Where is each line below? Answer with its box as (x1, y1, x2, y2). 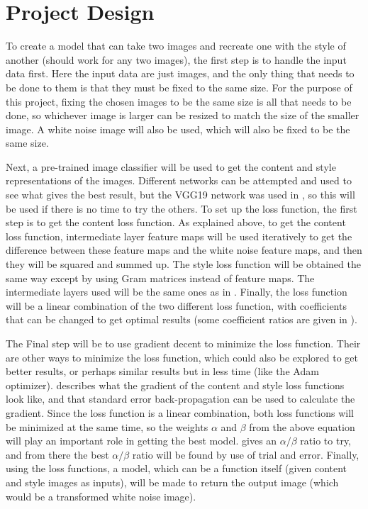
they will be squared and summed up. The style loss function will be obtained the (6, 257, 361, 272)
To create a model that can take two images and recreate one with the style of (6, 38, 346, 53)
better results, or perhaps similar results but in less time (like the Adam (6, 364, 319, 379)
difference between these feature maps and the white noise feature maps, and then (6, 242, 362, 257)
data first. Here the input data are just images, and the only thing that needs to (6, 66, 355, 81)
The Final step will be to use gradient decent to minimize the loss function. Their (6, 336, 361, 350)
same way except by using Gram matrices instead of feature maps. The (6, 270, 315, 285)
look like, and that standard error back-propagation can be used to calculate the (6, 391, 355, 406)
